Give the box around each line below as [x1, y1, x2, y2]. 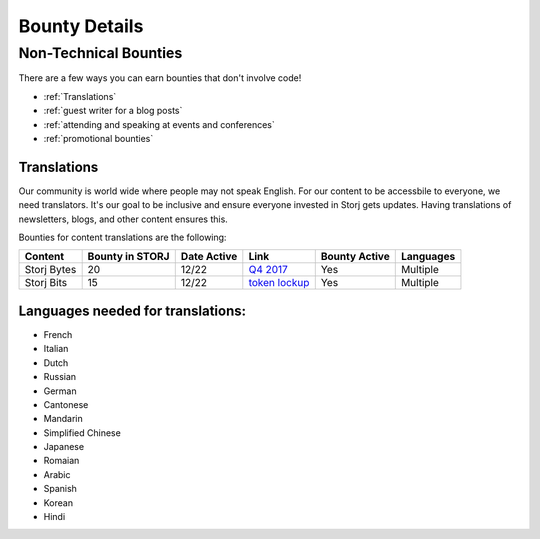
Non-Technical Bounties [18, 44, 183, 62]
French [43, 328, 73, 340]
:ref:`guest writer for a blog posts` [43, 105, 183, 117]
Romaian [43, 455, 80, 467]
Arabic [43, 468, 71, 480]
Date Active [180, 250, 238, 264]
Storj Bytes [24, 263, 77, 277]
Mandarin [43, 413, 84, 425]
